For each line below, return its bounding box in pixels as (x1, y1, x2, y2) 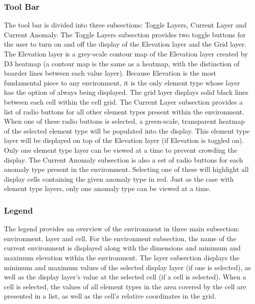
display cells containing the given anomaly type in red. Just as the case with (4, 173, 234, 184)
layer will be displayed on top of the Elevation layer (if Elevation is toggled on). (4, 135, 244, 145)
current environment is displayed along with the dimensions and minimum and (4, 243, 241, 253)
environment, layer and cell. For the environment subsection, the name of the (4, 233, 236, 243)
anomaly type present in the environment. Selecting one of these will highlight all (4, 164, 249, 174)
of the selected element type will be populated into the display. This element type (4, 125, 250, 136)
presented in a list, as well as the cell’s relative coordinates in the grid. (4, 291, 216, 301)
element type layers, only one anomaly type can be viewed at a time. (4, 183, 211, 193)
